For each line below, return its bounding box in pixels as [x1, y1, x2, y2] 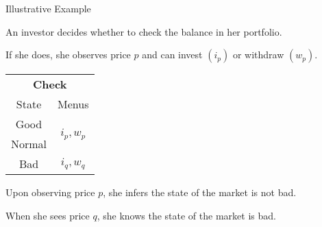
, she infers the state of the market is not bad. [103, 185, 297, 200]
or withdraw [232, 47, 284, 62]
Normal [11, 136, 47, 152]
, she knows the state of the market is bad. [97, 208, 276, 222]
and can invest [142, 47, 203, 62]
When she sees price [5, 208, 90, 222]
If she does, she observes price [5, 47, 131, 62]
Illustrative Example [5, 1, 91, 15]
